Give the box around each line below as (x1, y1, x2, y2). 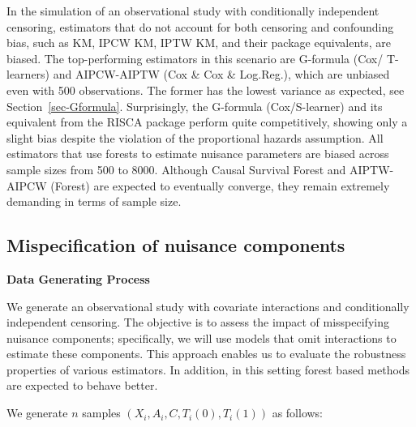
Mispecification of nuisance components (6, 233, 345, 258)
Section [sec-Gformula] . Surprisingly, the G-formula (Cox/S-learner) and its (6, 97, 383, 114)
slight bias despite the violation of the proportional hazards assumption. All (6, 129, 384, 146)
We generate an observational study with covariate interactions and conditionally (6, 297, 410, 314)
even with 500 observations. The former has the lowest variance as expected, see (6, 81, 405, 98)
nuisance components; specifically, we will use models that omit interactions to (6, 329, 397, 346)
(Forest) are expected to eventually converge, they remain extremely (50, 177, 390, 194)
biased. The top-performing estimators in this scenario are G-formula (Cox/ (6, 49, 384, 66)
